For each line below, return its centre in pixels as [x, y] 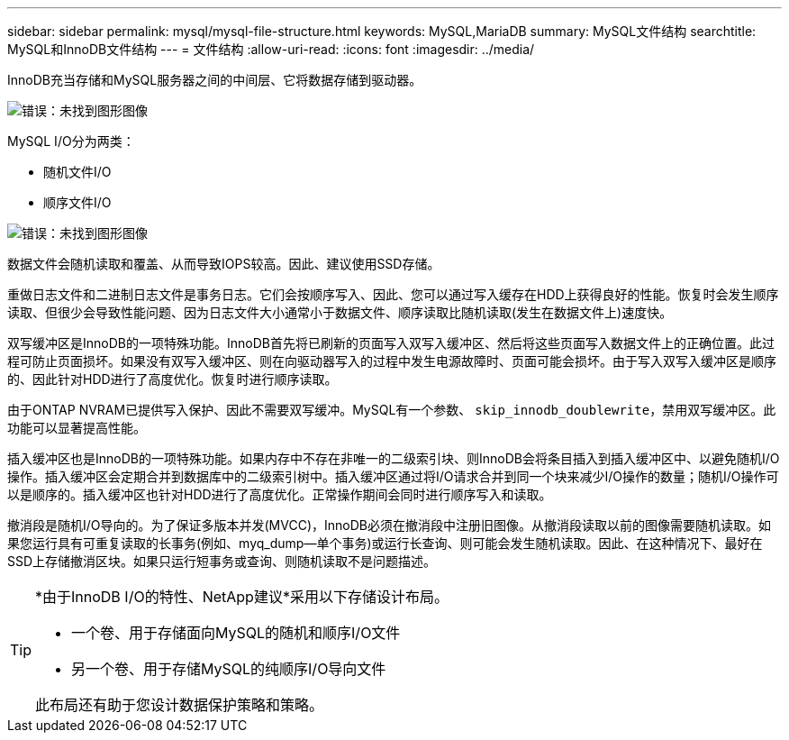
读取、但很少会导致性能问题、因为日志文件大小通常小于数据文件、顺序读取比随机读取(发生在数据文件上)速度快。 [340, 312]
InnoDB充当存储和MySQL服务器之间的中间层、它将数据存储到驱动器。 [215, 80]
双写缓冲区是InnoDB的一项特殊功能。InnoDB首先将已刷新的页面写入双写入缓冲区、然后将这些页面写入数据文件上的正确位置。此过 [391, 343]
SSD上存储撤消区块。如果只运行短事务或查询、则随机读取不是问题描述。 [222, 561]
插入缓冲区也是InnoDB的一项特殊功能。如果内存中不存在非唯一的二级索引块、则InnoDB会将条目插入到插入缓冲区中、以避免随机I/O [394, 458]
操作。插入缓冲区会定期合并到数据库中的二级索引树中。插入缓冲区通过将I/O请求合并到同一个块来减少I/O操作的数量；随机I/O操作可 [393, 476]
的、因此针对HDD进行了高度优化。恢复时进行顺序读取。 [172, 379]
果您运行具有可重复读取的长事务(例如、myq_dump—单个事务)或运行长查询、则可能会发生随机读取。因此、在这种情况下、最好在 [385, 543]
